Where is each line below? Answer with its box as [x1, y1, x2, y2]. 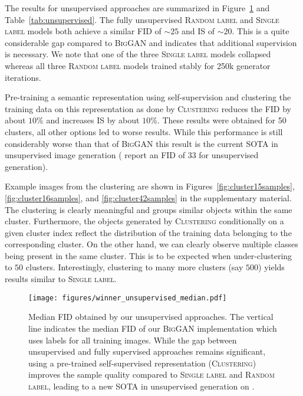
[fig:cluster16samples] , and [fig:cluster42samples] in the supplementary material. [5, 191, 292, 204]
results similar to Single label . [5, 273, 117, 285]
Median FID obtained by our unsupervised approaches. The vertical [28, 310, 274, 323]
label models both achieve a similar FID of [5, 25, 162, 37]
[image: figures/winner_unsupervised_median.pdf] [28, 293, 227, 302]
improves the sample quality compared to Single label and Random [28, 368, 275, 381]
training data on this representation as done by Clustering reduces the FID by [5, 102, 291, 114]
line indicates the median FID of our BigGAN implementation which [28, 322, 277, 334]
